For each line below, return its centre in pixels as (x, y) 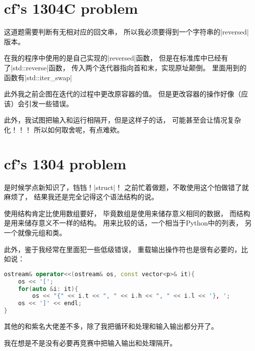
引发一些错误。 (49, 103)
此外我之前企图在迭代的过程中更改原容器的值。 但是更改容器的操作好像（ (123, 94)
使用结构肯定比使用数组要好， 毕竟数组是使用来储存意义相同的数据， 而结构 (127, 213)
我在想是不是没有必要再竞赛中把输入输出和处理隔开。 (90, 342)
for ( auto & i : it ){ (48, 289)
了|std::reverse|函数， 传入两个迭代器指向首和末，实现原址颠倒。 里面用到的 (125, 67)
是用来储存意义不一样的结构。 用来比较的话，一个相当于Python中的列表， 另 (128, 223)
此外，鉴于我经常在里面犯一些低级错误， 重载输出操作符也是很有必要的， (123, 249)
